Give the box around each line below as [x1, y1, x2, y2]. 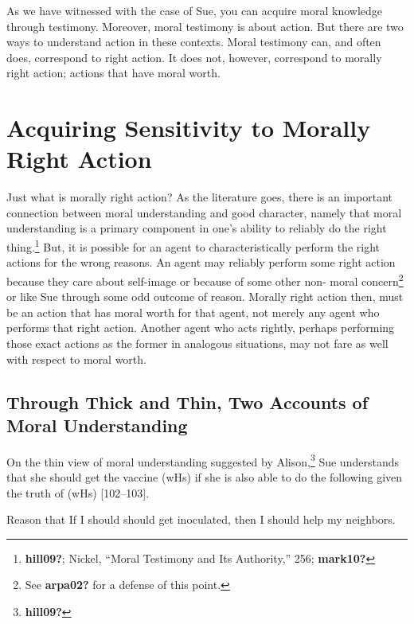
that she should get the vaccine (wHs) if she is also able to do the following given [6, 468, 403, 485]
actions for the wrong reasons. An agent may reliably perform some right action [6, 254, 396, 271]
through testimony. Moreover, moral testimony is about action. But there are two [6, 18, 404, 34]
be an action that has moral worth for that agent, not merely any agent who [6, 303, 380, 320]
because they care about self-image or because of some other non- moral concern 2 [6, 270, 404, 289]
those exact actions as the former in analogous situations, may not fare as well [6, 334, 389, 351]
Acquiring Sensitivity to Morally [6, 111, 371, 144]
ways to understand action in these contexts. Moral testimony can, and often [6, 33, 381, 50]
